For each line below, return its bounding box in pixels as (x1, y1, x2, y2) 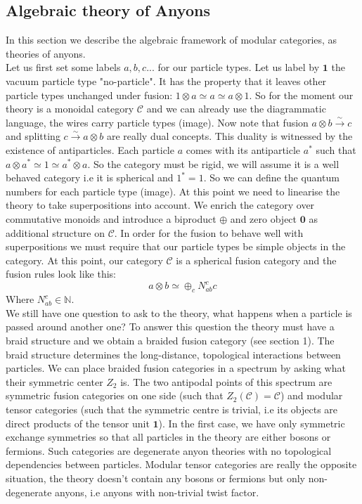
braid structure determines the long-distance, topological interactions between (6, 347, 341, 361)
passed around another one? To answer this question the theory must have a (6, 319, 335, 334)
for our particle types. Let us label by (157, 60, 320, 75)
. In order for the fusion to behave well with (114, 225, 304, 240)
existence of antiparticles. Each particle (6, 142, 174, 157)
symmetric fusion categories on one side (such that (6, 388, 224, 403)
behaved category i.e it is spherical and (6, 170, 174, 185)
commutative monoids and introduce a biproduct (6, 211, 216, 226)
